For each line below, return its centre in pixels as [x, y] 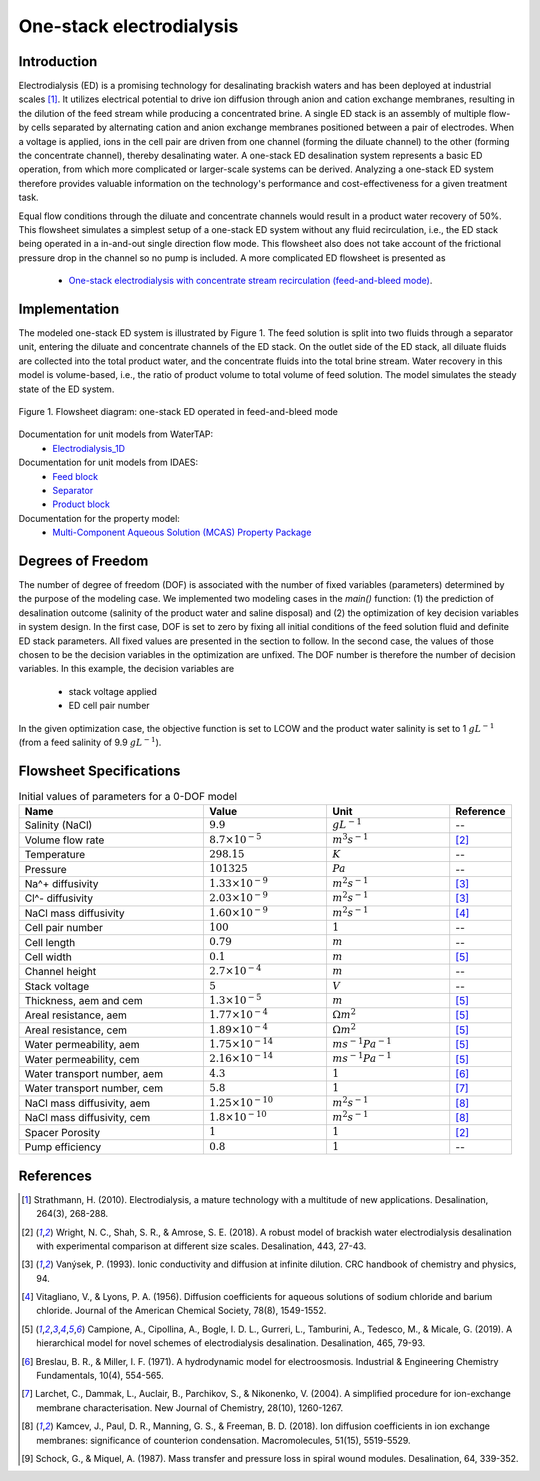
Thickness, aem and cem [84, 1001]
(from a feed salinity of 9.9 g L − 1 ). [90, 741]
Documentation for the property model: [99, 518]
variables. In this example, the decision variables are [126, 669]
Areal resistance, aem [75, 1015]
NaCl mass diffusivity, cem [87, 1118]
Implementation [69, 308]
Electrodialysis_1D [88, 448]
